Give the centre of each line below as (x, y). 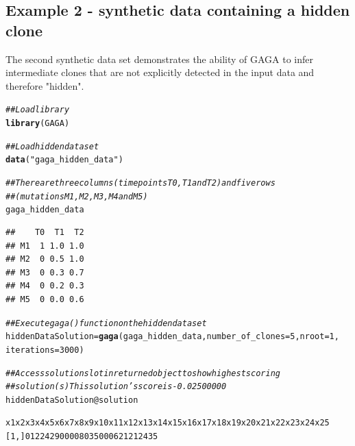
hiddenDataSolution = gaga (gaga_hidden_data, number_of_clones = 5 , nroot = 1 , (172, 337)
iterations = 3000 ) (45, 350)
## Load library (38, 110)
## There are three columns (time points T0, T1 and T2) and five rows (140, 183)
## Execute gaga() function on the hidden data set (106, 323)
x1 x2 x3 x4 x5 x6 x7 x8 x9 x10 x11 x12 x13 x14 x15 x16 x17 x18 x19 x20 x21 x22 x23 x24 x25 (168, 423)
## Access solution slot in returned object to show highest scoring (143, 373)
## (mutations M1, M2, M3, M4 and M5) (77, 196)
